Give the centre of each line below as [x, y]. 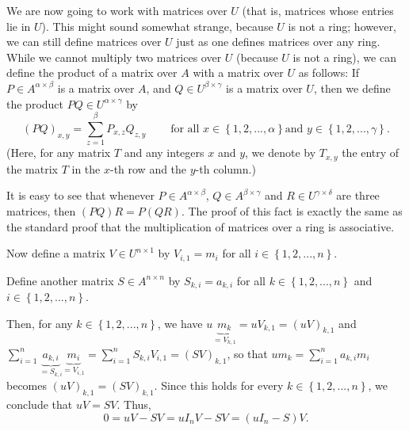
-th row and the [148, 168]
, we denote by [281, 153]
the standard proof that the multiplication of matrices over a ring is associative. [201, 226]
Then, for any [40, 323]
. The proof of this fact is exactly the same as [292, 210]
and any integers [164, 153]
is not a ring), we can [344, 57]
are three [358, 195]
